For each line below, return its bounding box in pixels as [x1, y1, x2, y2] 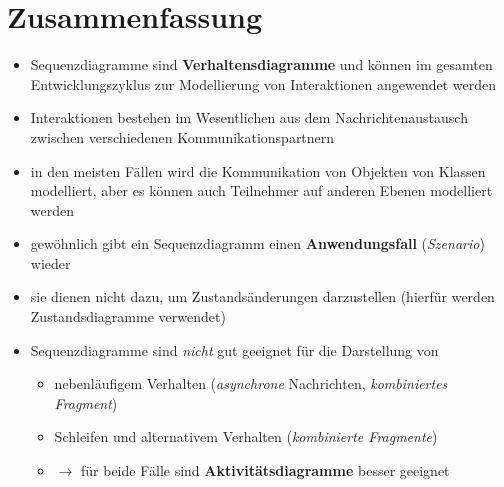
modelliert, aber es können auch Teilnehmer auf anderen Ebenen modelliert [30, 180, 493, 201]
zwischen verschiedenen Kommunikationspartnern [30, 126, 335, 147]
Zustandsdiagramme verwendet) [30, 306, 226, 327]
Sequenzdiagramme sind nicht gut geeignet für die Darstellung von [30, 339, 439, 360]
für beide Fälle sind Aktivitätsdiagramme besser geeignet [80, 460, 450, 481]
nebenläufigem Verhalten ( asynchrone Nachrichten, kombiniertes [54, 373, 448, 394]
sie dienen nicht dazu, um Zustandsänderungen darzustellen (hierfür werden [30, 286, 495, 307]
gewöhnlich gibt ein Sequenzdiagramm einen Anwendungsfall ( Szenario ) [30, 233, 485, 254]
